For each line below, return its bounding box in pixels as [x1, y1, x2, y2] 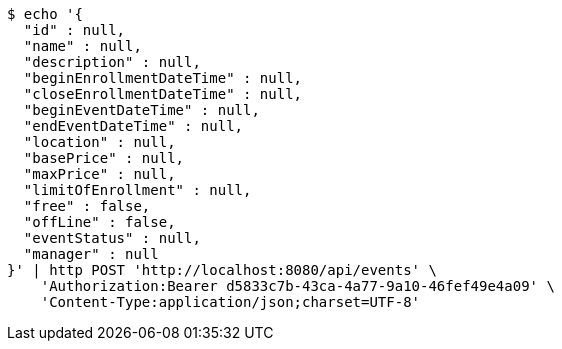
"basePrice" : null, [23, 150, 185, 166]
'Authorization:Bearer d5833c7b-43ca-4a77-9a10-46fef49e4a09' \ [40, 278, 555, 294]
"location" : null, [23, 134, 176, 150]
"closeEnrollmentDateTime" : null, [23, 86, 303, 102]
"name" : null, [23, 38, 142, 54]
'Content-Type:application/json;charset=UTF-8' [40, 294, 421, 310]
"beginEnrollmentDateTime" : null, [23, 70, 303, 86]
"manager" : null [23, 246, 159, 262]
